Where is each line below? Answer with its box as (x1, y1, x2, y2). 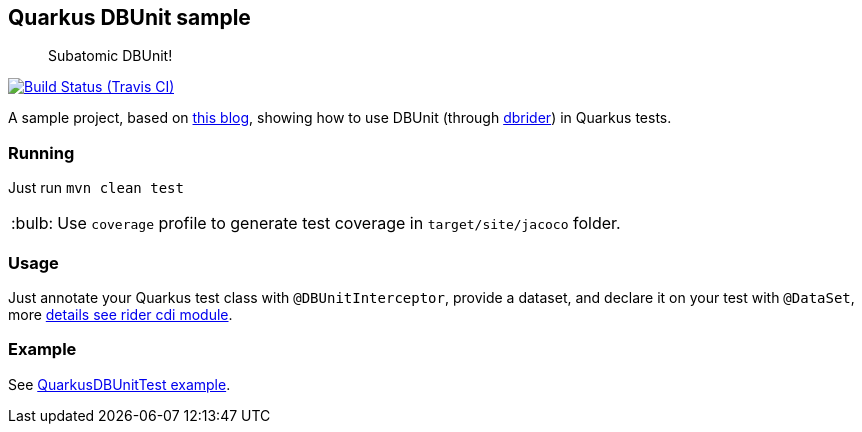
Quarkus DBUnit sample (8, 5, 251, 30)
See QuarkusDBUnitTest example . (8, 375, 231, 393)
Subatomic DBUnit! (48, 47, 173, 65)
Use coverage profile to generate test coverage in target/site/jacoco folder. (57, 213, 621, 234)
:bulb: (11, 213, 54, 234)
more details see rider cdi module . (8, 305, 233, 323)
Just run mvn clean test (8, 179, 184, 197)
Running (8, 142, 75, 163)
